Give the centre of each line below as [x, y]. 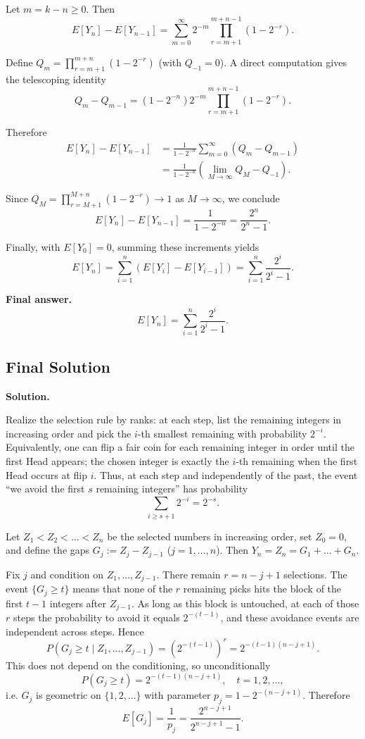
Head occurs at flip [47, 474]
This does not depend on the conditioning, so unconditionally [138, 665]
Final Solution [58, 366]
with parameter [178, 695]
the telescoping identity [56, 79]
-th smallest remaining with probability [222, 433]
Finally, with [33, 246]
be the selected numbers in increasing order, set [210, 536]
